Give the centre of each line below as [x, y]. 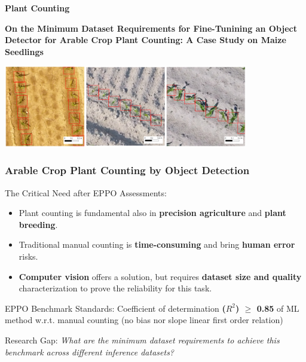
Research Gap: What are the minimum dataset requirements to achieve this [142, 340]
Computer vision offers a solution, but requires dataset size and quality [160, 276]
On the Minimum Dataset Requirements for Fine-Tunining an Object [151, 28]
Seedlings [24, 51]
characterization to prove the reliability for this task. [115, 288]
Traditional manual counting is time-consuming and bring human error [157, 244]
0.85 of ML [278, 308]
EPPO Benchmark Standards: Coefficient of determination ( [115, 308]
